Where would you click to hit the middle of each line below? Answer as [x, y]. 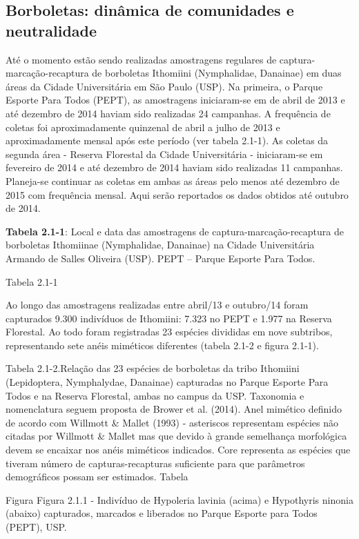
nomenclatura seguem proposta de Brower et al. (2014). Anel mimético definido [174, 409]
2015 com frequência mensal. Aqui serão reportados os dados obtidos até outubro [177, 194]
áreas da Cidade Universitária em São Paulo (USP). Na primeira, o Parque [164, 86]
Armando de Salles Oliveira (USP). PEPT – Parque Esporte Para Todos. [161, 258]
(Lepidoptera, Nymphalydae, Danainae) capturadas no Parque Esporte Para [167, 382]
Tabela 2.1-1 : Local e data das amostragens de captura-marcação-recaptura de [175, 231]
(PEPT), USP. [36, 527]
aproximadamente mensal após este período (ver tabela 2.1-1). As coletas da [167, 140]
